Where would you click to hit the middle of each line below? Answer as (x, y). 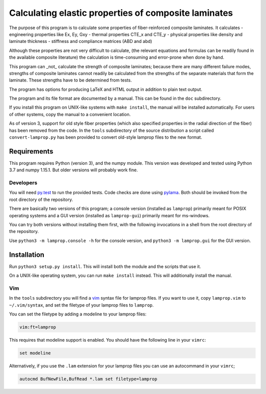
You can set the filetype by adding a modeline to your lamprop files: (78, 314)
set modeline (35, 353)
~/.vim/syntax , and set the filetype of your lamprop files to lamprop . (82, 305)
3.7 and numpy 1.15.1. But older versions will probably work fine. (73, 170)
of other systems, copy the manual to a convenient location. (70, 114)
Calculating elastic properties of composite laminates (121, 13)
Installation (27, 255)
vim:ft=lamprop (38, 327)
